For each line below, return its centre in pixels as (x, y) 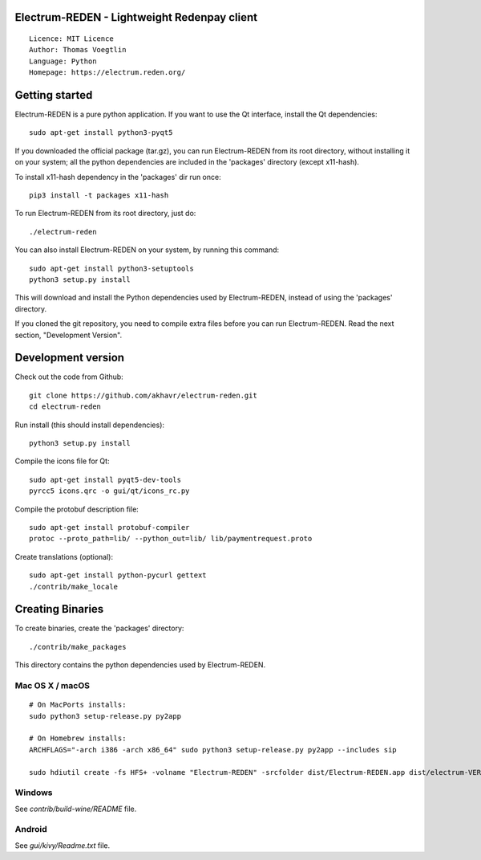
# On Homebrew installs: (78, 738)
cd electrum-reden (65, 407)
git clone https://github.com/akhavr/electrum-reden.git (143, 395)
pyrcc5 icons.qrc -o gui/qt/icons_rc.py (109, 491)
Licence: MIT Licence (71, 39)
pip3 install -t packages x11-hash (99, 196)
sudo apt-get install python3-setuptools (111, 268)
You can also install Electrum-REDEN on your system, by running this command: (147, 250)
